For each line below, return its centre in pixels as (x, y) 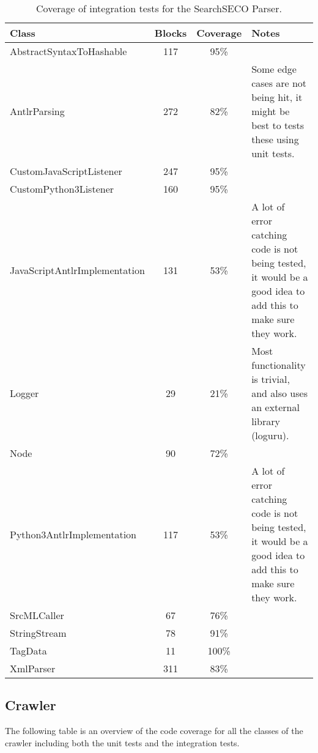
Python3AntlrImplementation (73, 534)
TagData (28, 651)
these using (275, 139)
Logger (24, 393)
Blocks (171, 33)
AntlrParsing (37, 111)
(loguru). (270, 435)
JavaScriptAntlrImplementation (77, 270)
